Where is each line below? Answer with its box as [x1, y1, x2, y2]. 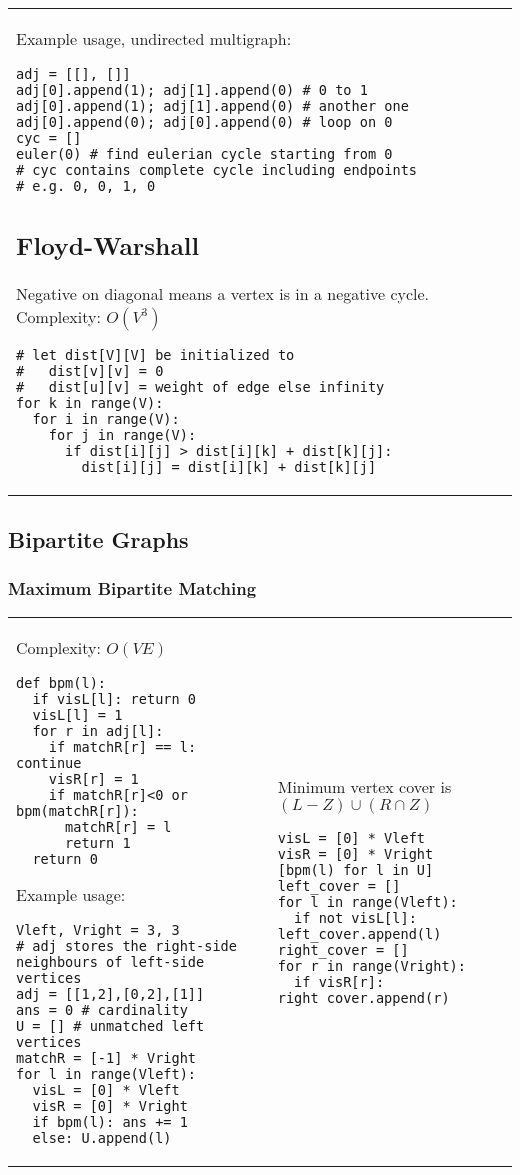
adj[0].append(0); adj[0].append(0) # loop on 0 [16, 114, 393, 130]
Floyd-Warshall [16, 227, 200, 262]
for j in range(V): [48, 426, 197, 443]
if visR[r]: [294, 974, 385, 990]
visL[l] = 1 [32, 706, 123, 723]
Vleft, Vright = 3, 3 [16, 921, 180, 938]
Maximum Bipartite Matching [8, 576, 257, 601]
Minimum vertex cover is [277, 775, 452, 798]
